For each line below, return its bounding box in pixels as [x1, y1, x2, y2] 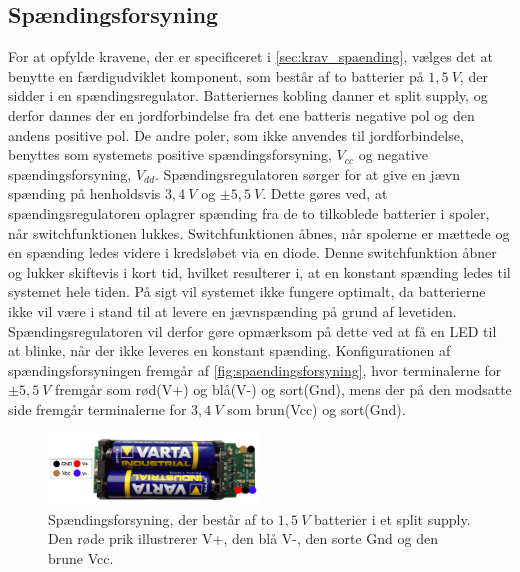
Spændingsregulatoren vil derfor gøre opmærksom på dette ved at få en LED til [8, 320, 497, 341]
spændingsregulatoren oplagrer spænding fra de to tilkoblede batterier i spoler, [8, 202, 490, 223]
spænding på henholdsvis [8, 183, 161, 204]
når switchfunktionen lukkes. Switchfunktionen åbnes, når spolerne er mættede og [8, 222, 510, 243]
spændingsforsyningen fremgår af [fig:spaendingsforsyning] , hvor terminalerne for [8, 359, 502, 380]
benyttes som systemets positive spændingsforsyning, [8, 144, 332, 165]
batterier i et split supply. [314, 508, 471, 529]
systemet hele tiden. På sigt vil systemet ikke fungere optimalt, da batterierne [8, 281, 486, 302]
